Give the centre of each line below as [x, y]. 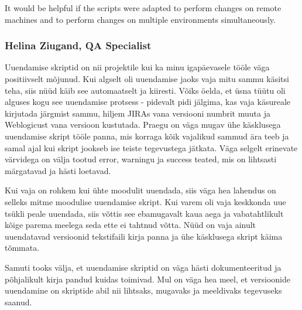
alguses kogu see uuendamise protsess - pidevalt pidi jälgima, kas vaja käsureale [148, 102]
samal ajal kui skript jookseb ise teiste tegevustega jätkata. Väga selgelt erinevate [151, 147]
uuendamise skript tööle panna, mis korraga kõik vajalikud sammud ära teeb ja [147, 136]
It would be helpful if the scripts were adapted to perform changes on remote [143, 8]
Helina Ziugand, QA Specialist [78, 45]
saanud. [18, 302]
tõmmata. [22, 248]
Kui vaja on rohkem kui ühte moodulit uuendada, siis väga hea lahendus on [140, 190]
